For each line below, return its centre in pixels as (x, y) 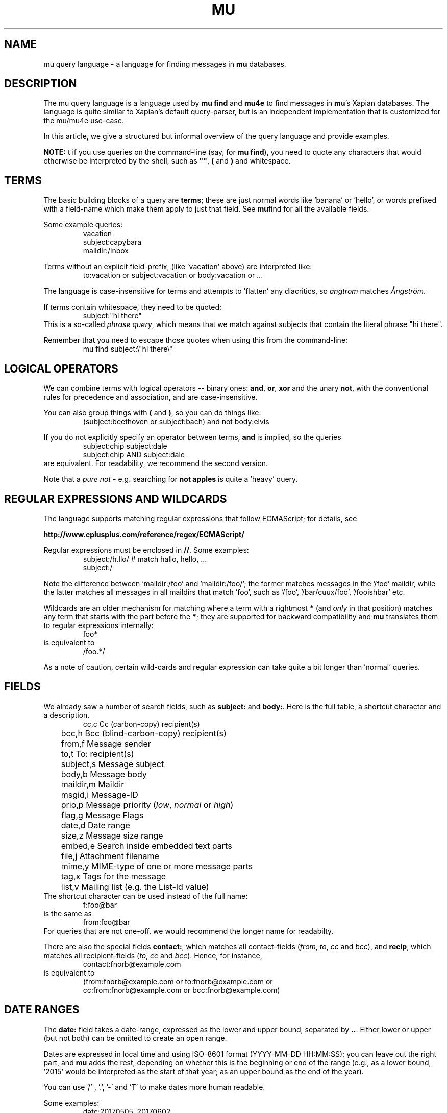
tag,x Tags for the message (114, 876)
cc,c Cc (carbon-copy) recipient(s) (141, 724)
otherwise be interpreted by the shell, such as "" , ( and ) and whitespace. (167, 161)
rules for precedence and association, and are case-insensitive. (151, 397)
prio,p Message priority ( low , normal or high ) (147, 805)
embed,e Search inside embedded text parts (146, 845)
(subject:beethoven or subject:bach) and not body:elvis (176, 422)
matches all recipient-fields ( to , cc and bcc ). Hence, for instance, (153, 955)
